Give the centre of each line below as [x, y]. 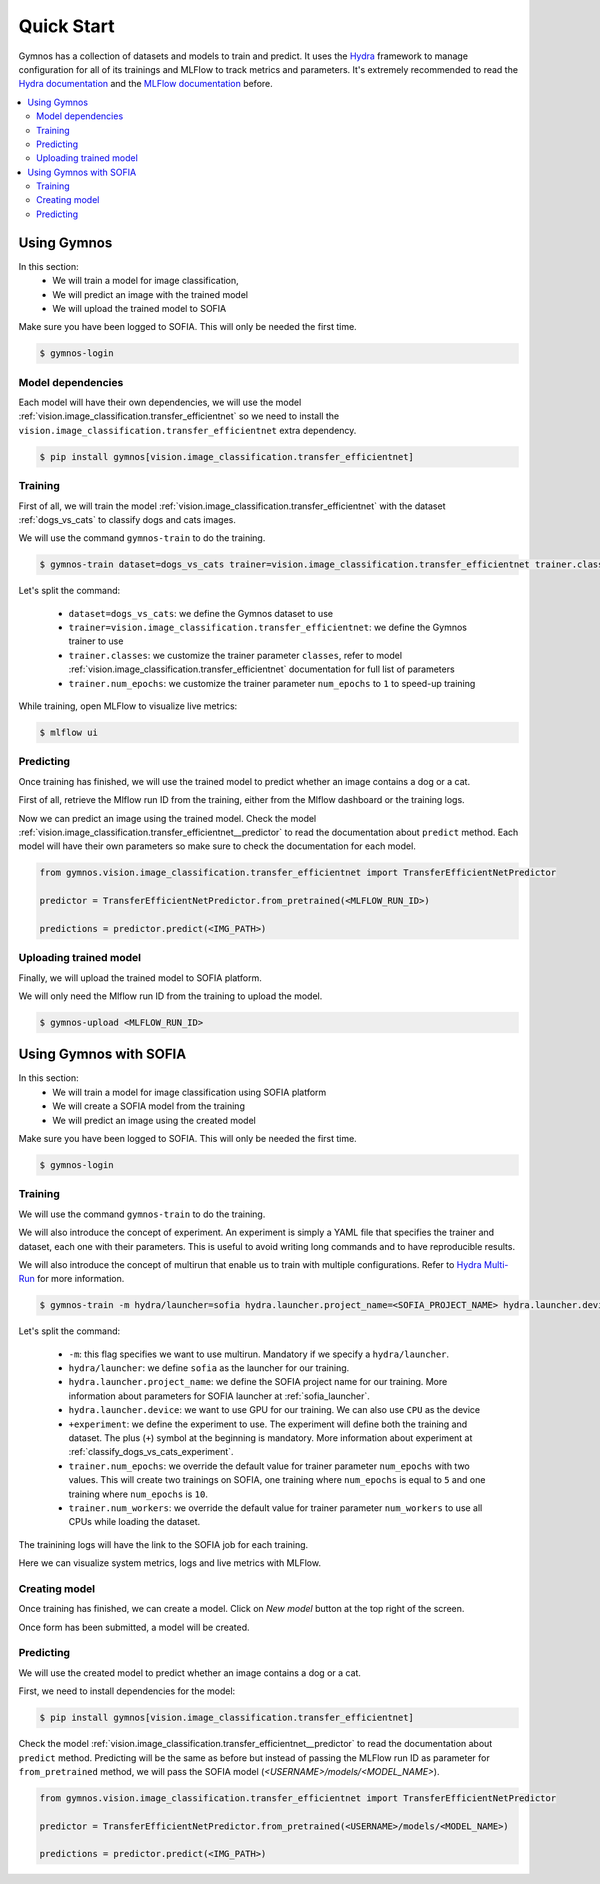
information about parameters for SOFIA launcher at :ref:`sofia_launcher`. [219, 1396]
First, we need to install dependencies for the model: [127, 1691]
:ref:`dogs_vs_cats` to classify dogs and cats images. [127, 519]
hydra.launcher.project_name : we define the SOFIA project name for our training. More [258, 1382]
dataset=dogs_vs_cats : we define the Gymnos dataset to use [201, 613]
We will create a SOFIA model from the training [148, 1106]
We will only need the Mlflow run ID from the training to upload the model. [170, 996]
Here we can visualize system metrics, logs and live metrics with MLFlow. [170, 1563]
